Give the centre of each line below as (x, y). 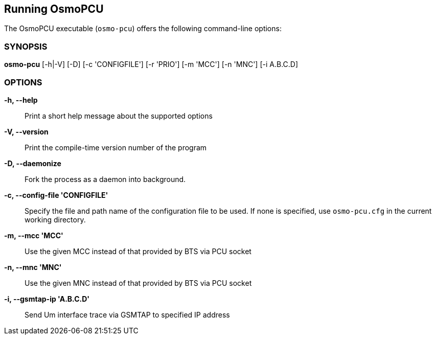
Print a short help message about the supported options (119, 116)
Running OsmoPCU (54, 9)
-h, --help (21, 100)
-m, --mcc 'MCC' (34, 235)
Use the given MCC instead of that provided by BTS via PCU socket (138, 251)
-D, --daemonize (33, 163)
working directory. (55, 219)
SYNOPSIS (26, 46)
